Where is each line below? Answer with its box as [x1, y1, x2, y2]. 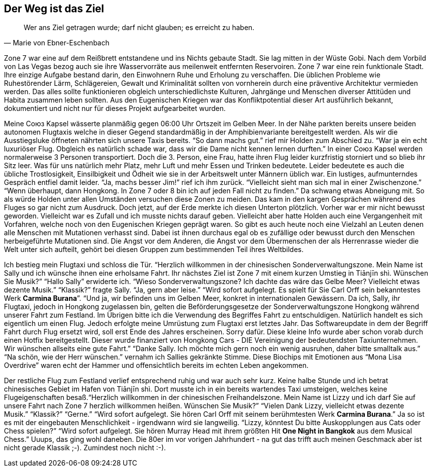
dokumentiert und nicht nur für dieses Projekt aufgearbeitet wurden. [4, 104, 226, 113]
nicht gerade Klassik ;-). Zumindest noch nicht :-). [4, 443, 166, 452]
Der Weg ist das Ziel [4, 2, 104, 15]
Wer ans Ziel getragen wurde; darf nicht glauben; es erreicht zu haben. [24, 23, 255, 32]
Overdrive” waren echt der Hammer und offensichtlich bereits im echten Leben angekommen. [4, 361, 309, 370]
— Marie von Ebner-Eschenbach [4, 38, 110, 47]
